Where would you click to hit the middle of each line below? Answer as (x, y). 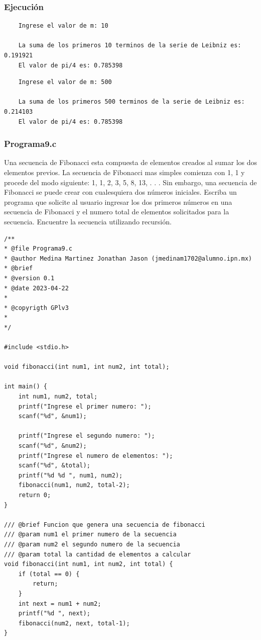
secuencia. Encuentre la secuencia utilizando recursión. (88, 221)
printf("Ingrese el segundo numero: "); (87, 436)
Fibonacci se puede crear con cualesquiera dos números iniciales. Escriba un (120, 192)
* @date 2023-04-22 (36, 288)
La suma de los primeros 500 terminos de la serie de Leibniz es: (132, 102)
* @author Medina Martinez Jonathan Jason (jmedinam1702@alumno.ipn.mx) (128, 258)
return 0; (35, 495)
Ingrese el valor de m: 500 (65, 82)
